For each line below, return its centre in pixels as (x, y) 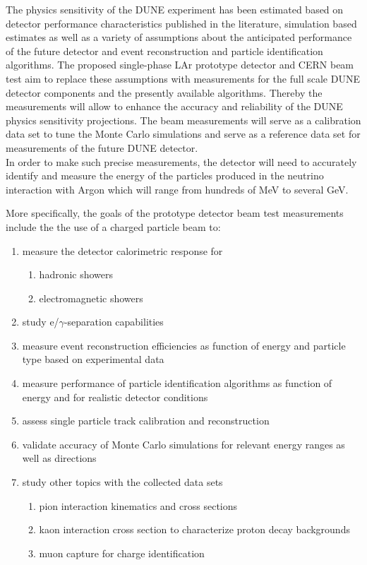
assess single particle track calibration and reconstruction (146, 421)
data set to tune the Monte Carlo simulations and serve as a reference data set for (183, 134)
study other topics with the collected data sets (122, 482)
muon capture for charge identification (122, 553)
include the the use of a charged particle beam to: (113, 226)
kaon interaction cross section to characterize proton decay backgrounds (194, 529)
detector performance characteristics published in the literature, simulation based (181, 23)
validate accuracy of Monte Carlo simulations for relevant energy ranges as (183, 444)
